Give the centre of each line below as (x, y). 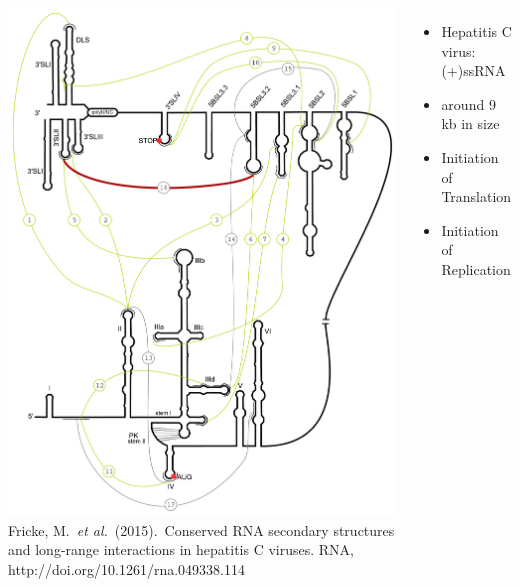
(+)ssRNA (473, 70)
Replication (476, 268)
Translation (476, 196)
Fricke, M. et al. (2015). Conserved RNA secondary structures (201, 529)
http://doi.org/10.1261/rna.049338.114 (126, 568)
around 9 (468, 103)
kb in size (470, 123)
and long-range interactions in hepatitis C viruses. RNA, (181, 549)
